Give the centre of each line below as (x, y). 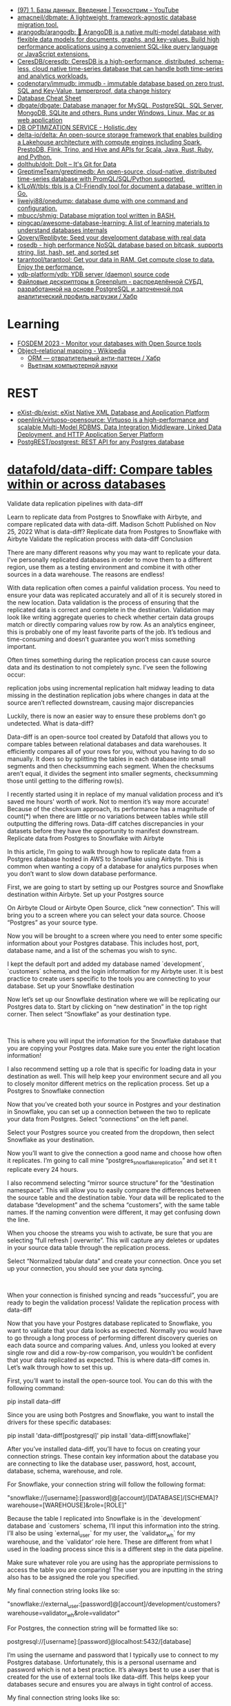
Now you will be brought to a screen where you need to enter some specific (115, 936)
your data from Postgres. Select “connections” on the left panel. (98, 1119)
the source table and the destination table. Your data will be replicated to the (115, 1197)
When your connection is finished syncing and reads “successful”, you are (113, 1295)
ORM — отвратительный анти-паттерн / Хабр (94, 358)
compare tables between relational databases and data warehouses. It (107, 744)
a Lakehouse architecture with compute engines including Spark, (109, 142)
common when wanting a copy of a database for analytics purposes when (113, 866)
